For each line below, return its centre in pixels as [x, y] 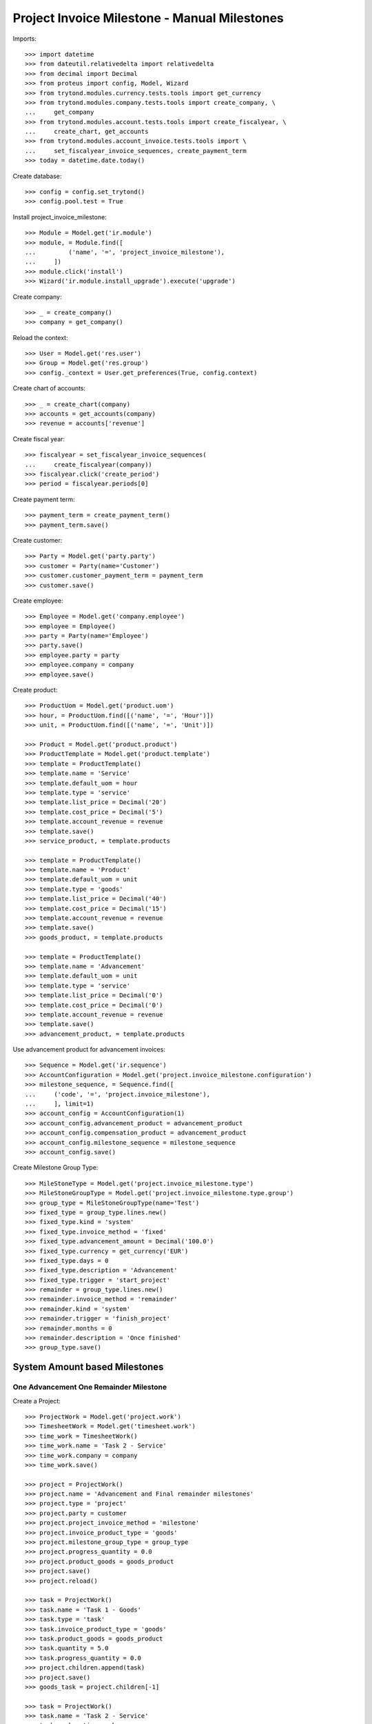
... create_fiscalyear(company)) [89, 464]
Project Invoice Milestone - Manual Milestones [148, 18]
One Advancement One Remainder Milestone [90, 1387]
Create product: [35, 690]
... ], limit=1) [60, 1104]
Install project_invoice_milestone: [60, 217]
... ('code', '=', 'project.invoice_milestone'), [117, 1094]
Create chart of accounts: [49, 388]
